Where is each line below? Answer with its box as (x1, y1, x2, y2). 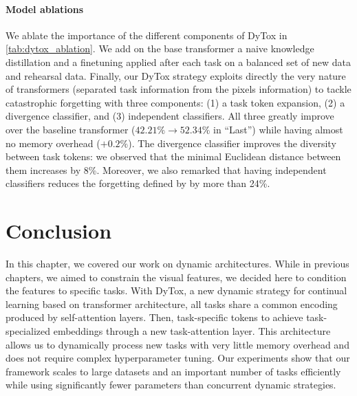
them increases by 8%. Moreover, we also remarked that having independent (6, 162, 327, 177)
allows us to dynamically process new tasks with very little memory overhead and (6, 337, 349, 351)
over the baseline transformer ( (6, 122, 136, 136)
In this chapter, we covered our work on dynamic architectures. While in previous (6, 256, 349, 271)
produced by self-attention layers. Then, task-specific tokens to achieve (6, 310, 303, 324)
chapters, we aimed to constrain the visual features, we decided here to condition (6, 269, 347, 284)
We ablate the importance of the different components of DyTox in (6, 27, 288, 42)
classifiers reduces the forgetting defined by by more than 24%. (6, 176, 270, 190)
